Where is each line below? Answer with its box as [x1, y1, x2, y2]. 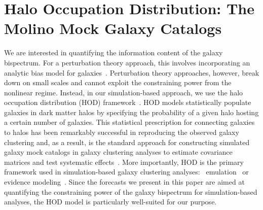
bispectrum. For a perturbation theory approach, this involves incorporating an [4, 57, 250, 67]
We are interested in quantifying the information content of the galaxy [4, 47, 223, 58]
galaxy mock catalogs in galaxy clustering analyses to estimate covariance [4, 147, 233, 157]
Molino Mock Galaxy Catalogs [4, 18, 222, 39]
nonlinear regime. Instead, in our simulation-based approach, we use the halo [4, 87, 243, 97]
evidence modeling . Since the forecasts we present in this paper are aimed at [4, 177, 245, 187]
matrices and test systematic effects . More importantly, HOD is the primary [4, 156, 244, 167]
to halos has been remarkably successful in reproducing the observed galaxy [4, 127, 239, 137]
